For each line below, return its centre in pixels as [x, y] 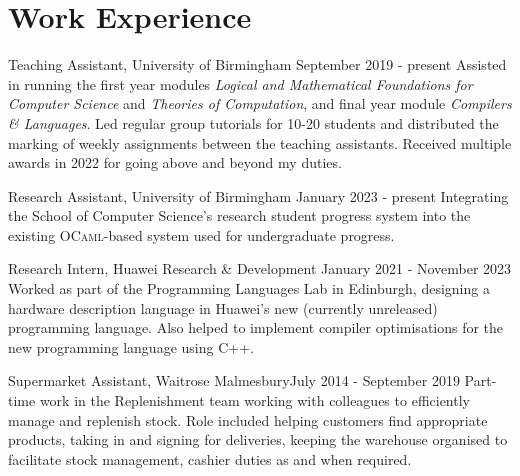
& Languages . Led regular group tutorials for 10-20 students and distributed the [253, 122]
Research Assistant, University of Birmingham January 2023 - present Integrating [258, 195]
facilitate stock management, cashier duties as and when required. [210, 458]
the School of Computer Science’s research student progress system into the [239, 215]
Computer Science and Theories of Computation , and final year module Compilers [260, 103]
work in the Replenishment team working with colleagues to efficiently [254, 400]
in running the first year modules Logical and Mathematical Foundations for [240, 83]
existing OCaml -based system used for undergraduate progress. [201, 234]
